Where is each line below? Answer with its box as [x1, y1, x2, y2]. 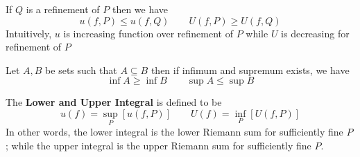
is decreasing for [281, 26, 350, 40]
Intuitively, [6, 26, 52, 40]
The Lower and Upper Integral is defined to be [6, 95, 222, 109]
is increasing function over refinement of [63, 26, 233, 40]
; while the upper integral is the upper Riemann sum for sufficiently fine [6, 138, 311, 152]
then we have [112, 2, 169, 16]
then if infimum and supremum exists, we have [151, 62, 350, 77]
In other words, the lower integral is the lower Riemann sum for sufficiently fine [6, 124, 343, 139]
